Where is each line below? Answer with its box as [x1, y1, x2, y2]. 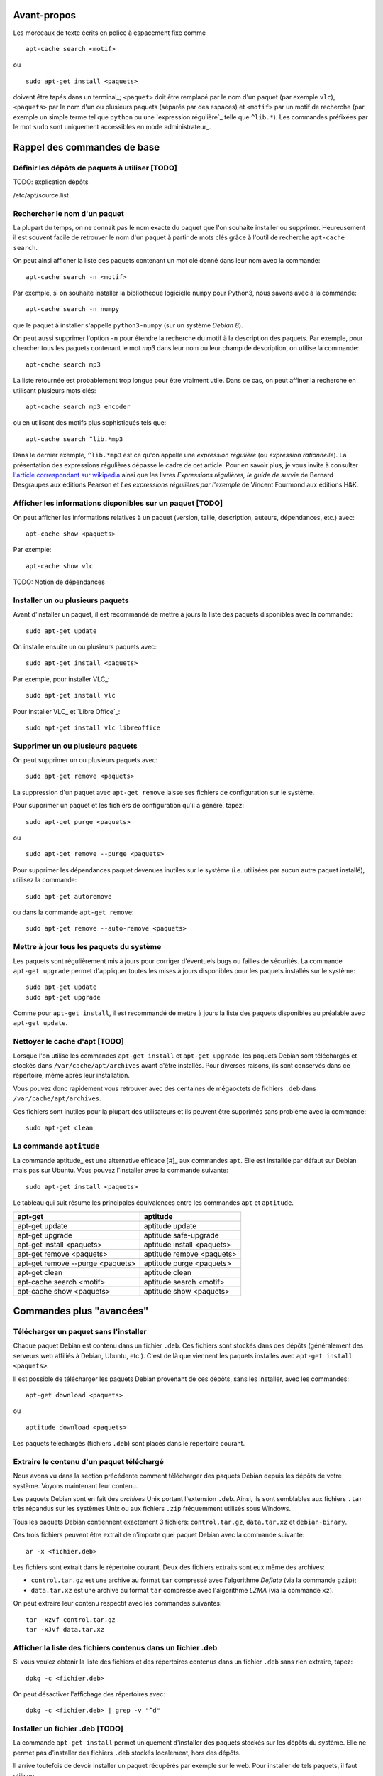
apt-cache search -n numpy [26, 305, 120, 313]
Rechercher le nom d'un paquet [13, 208, 124, 218]
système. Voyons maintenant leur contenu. [13, 1481, 138, 1490]
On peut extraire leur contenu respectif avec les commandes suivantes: [13, 1599, 223, 1608]
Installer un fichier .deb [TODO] [13, 1723, 123, 1733]
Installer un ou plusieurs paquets [13, 595, 129, 605]
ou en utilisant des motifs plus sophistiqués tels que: [13, 418, 167, 427]
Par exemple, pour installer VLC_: [13, 675, 110, 683]
